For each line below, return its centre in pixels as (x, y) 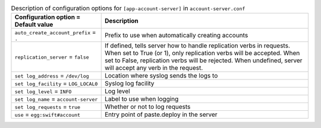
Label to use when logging (141, 99)
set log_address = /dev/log (52, 76)
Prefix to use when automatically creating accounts (176, 35)
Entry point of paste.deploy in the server (161, 114)
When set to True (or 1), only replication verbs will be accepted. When (202, 53)
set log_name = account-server (56, 99)
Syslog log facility (129, 84)
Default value (34, 25)
